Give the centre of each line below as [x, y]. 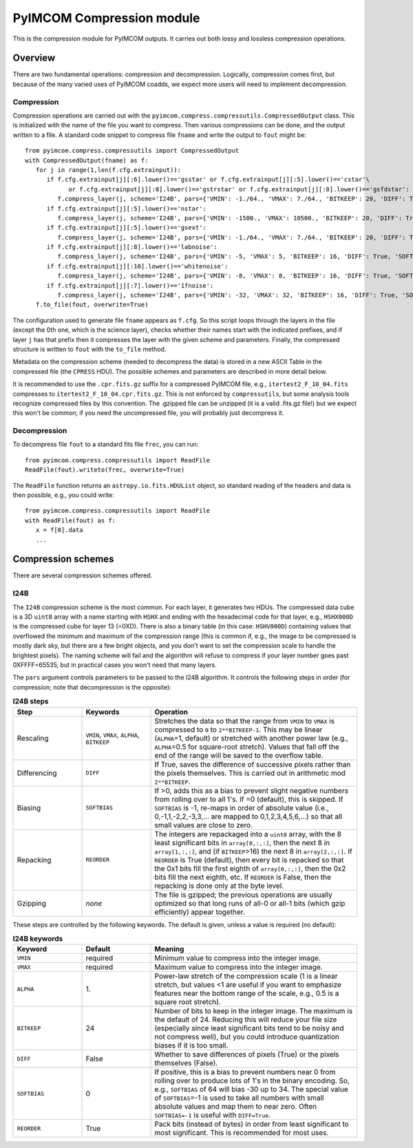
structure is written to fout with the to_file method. [89, 349]
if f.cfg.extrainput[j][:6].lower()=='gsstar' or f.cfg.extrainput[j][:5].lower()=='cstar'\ [208, 180]
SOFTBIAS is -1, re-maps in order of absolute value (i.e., [242, 807]
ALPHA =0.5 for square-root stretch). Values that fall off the [247, 747]
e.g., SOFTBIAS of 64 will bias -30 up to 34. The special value [252, 1089]
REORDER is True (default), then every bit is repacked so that [249, 860]
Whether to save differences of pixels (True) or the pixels [247, 1054]
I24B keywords [38, 939]
